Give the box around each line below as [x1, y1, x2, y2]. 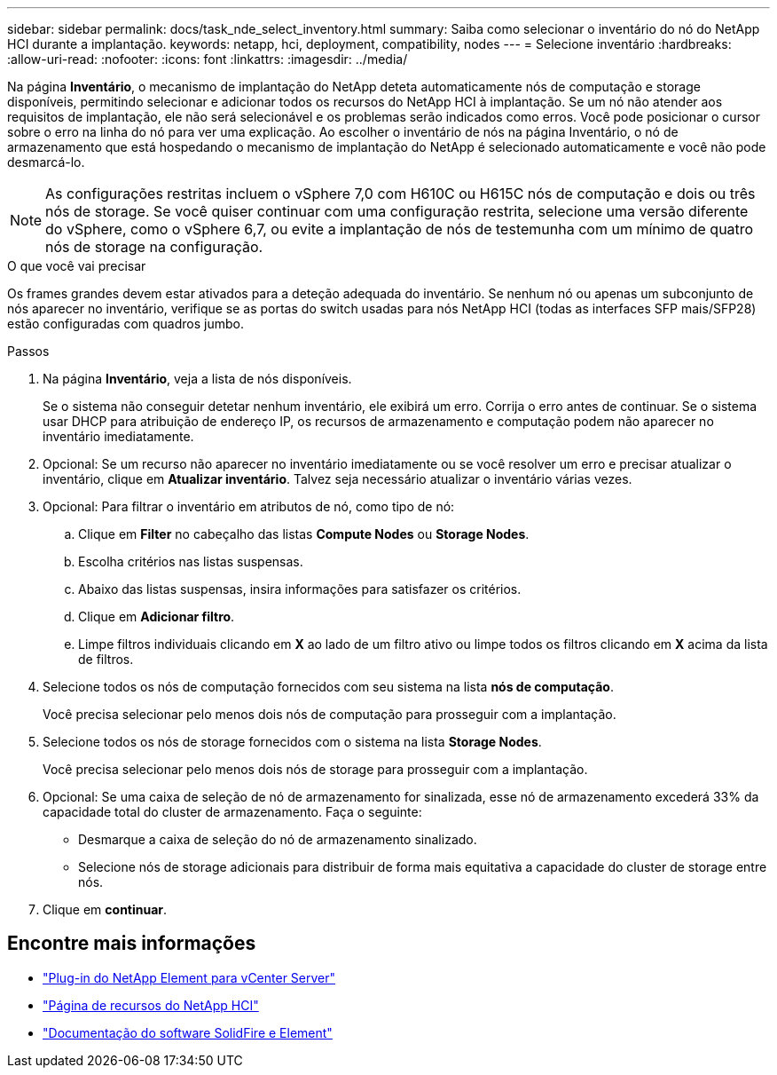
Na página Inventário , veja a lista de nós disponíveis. [43, 371, 352, 386]
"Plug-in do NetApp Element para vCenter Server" [43, 969, 336, 985]
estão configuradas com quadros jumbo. [7, 316, 244, 331]
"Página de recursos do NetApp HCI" [43, 997, 259, 1013]
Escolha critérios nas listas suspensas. [78, 554, 303, 569]
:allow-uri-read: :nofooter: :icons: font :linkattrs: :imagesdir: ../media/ [7, 51, 408, 67]
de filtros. [78, 652, 134, 667]
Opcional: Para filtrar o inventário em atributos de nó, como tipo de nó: [43, 499, 455, 514]
